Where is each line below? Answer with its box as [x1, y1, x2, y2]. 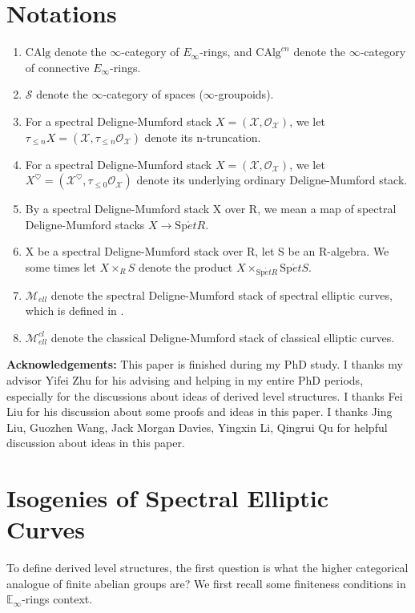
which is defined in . [25, 302, 124, 319]
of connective [25, 58, 90, 75]
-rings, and [199, 43, 252, 60]
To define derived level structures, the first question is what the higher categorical [6, 559, 409, 576]
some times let [25, 258, 96, 275]
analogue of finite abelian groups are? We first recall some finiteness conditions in [6, 575, 406, 591]
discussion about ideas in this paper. [6, 434, 185, 451]
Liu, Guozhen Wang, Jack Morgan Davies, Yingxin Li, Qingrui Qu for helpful [6, 418, 388, 435]
